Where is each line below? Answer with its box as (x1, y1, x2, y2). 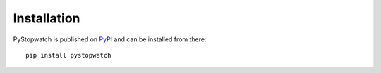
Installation (13, 11, 80, 26)
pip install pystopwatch (25, 51, 111, 59)
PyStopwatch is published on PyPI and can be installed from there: (13, 35, 207, 44)
